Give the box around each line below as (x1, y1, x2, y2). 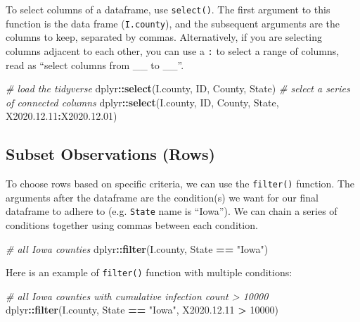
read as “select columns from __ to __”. (6, 57, 184, 72)
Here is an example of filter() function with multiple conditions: (6, 265, 292, 280)
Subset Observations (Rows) (6, 143, 215, 165)
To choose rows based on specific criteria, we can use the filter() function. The (6, 176, 354, 191)
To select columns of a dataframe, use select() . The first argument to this (6, 2, 330, 16)
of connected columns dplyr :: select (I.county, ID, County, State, (6, 94, 279, 109)
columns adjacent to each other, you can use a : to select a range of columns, (6, 43, 340, 58)
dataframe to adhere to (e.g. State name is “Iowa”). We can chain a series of (6, 204, 337, 218)
